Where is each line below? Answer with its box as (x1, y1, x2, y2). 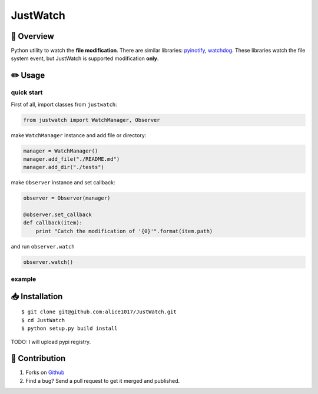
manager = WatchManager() (23, 147, 98, 154)
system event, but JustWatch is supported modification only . (11, 55, 159, 62)
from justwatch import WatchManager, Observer (23, 117, 160, 123)
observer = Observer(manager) (23, 195, 111, 201)
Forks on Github (25, 369, 65, 376)
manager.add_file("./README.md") (23, 155, 120, 162)
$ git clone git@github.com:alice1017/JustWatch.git (21, 309, 177, 315)
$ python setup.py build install (21, 325, 118, 332)
